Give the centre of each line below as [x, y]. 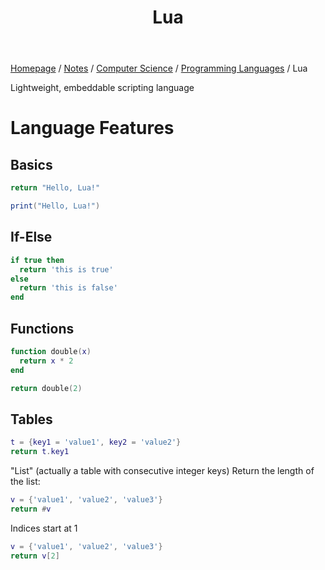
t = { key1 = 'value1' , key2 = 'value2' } [96, 442]
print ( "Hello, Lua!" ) [55, 206]
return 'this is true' [66, 269]
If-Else [31, 237]
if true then [37, 260]
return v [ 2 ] [35, 556]
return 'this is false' [68, 288]
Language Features [92, 128]
